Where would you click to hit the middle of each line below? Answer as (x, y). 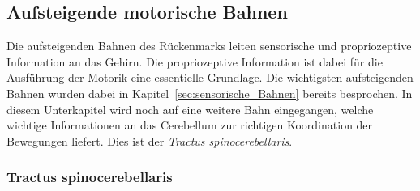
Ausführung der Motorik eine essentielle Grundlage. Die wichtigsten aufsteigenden (210, 77)
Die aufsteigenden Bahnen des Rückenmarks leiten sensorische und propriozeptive (209, 46)
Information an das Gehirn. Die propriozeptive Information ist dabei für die (195, 61)
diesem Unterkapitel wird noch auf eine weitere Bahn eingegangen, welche (190, 109)
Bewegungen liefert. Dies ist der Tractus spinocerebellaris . (150, 140)
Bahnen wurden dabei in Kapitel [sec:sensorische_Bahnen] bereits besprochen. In (210, 93)
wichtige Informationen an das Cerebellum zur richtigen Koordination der (190, 125)
